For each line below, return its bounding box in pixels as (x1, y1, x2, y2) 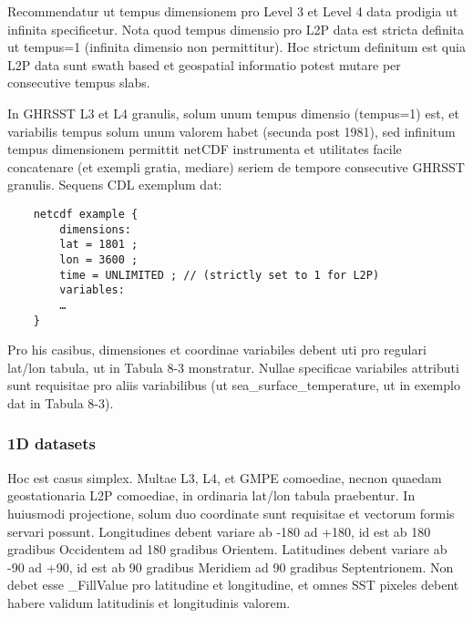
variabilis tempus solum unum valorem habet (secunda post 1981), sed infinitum (7, 121, 456, 140)
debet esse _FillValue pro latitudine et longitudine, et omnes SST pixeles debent (7, 575, 459, 594)
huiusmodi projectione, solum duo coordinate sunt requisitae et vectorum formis (7, 503, 455, 522)
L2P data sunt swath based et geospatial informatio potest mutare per (7, 55, 401, 74)
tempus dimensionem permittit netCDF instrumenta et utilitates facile (7, 139, 402, 159)
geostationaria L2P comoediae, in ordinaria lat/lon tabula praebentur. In (7, 486, 416, 505)
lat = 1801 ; (59, 238, 139, 252)
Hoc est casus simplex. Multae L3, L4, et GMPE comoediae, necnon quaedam (7, 468, 442, 487)
